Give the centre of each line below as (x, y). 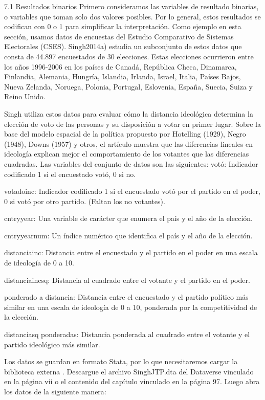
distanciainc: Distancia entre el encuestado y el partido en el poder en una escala (131, 252)
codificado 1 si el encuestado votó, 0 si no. (70, 174)
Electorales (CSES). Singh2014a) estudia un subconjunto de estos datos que (123, 46)
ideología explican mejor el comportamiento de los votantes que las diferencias (127, 154)
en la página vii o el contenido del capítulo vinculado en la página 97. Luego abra (132, 381)
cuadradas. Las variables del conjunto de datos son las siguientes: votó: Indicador (131, 163)
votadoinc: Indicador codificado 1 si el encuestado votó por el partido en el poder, (132, 191)
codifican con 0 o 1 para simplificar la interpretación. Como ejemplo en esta (123, 26)
